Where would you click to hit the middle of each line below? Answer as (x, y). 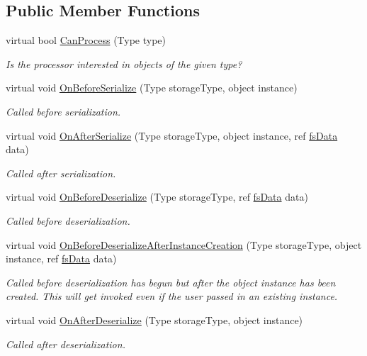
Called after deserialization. (66, 344)
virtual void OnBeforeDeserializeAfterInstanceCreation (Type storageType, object (184, 244)
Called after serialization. (61, 173)
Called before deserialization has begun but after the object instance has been (171, 282)
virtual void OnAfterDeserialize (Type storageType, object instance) (154, 319)
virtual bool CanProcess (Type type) (86, 40)
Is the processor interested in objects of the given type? (124, 63)
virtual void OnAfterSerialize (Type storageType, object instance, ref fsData (172, 135)
